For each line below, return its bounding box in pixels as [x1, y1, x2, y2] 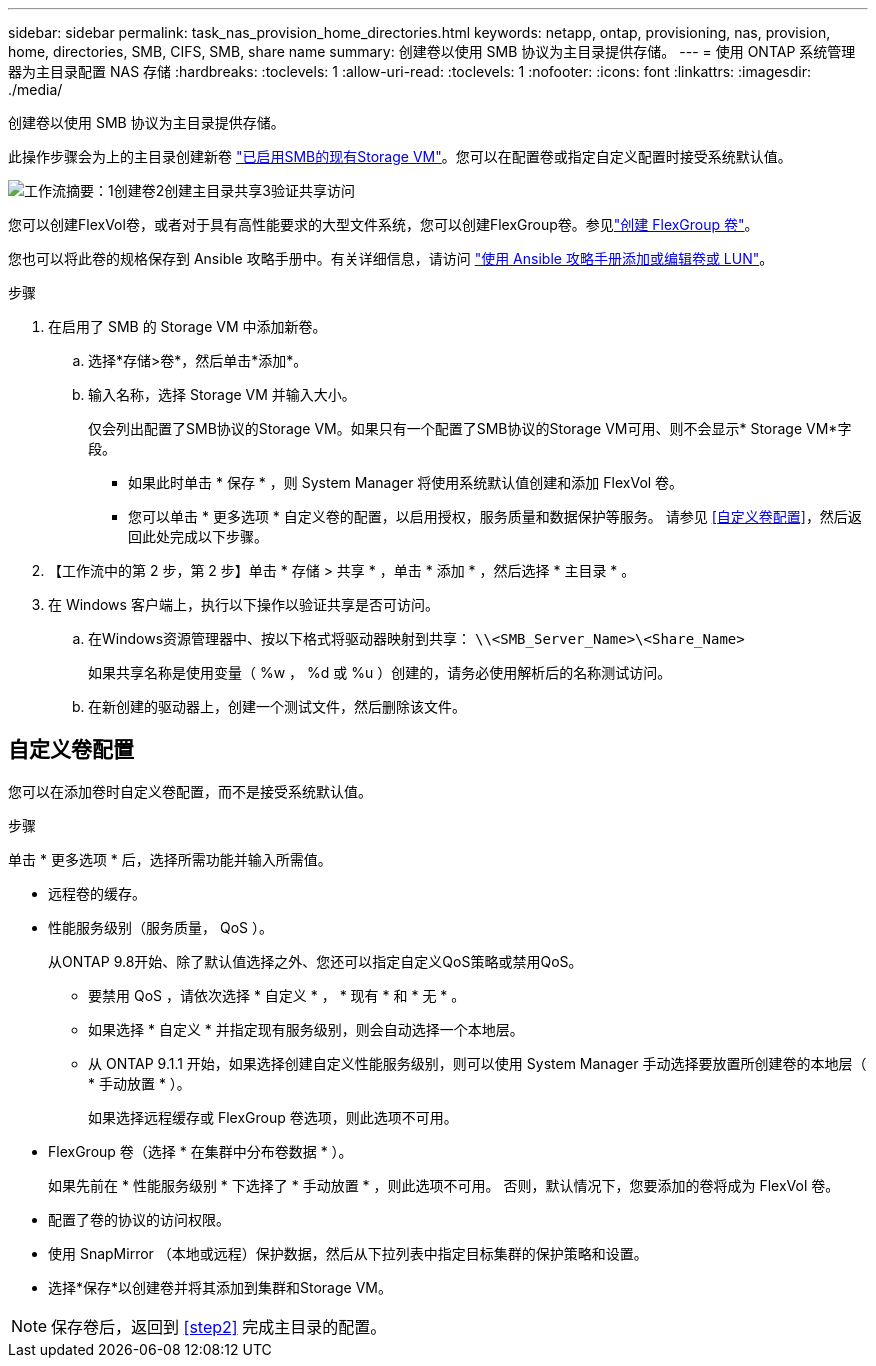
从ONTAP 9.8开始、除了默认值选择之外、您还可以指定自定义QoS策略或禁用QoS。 [48, 952, 583, 970]
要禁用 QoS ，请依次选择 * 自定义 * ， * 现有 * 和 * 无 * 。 [88, 986, 466, 1004]
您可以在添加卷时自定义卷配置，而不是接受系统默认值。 [8, 782, 372, 800]
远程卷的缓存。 [48, 884, 146, 902]
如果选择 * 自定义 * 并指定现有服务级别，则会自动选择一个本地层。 [88, 1020, 524, 1038]
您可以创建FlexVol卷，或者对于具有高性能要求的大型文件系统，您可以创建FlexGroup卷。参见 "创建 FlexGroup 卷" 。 [8, 216, 759, 233]
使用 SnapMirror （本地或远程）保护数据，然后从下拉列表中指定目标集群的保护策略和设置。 [48, 1244, 648, 1262]
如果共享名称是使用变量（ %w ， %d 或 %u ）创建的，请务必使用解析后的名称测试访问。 [88, 664, 672, 681]
